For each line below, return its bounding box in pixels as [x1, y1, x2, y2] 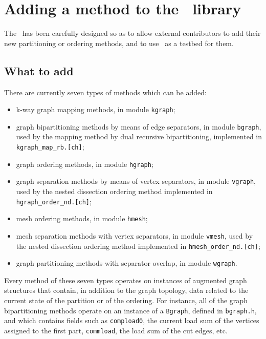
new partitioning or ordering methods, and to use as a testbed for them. [4, 37, 234, 48]
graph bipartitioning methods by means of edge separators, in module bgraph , [16, 121, 261, 132]
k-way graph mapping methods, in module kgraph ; [16, 104, 175, 115]
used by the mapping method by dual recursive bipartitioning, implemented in [16, 131, 262, 142]
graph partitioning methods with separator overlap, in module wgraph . [16, 258, 237, 268]
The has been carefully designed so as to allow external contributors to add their [4, 28, 261, 38]
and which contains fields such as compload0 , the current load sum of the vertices [4, 315, 259, 326]
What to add [4, 62, 74, 78]
